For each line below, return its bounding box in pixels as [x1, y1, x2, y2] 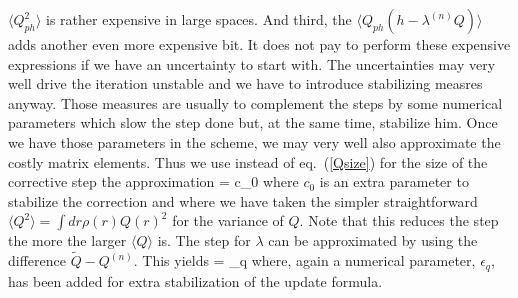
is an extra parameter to [319, 171, 469, 192]
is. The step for [157, 230, 251, 251]
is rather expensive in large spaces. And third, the [46, 9, 352, 29]
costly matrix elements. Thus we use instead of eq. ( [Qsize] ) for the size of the [8, 151, 488, 172]
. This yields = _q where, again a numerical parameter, [133, 250, 476, 271]
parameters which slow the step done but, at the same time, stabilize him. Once [8, 112, 498, 133]
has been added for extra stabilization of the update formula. [8, 270, 383, 291]
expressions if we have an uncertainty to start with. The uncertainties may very [8, 53, 496, 74]
